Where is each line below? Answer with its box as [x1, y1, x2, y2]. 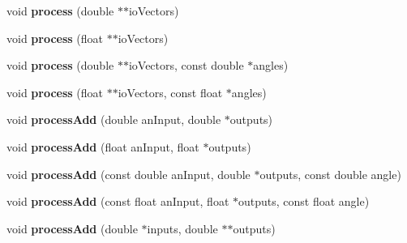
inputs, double [147, 220, 218, 237]
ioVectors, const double [128, 57, 244, 74]
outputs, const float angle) [238, 193, 370, 210]
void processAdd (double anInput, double [6, 111, 221, 128]
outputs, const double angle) [259, 165, 401, 182]
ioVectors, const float [118, 83, 223, 100]
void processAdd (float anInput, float [6, 138, 199, 155]
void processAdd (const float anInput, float [6, 193, 229, 210]
